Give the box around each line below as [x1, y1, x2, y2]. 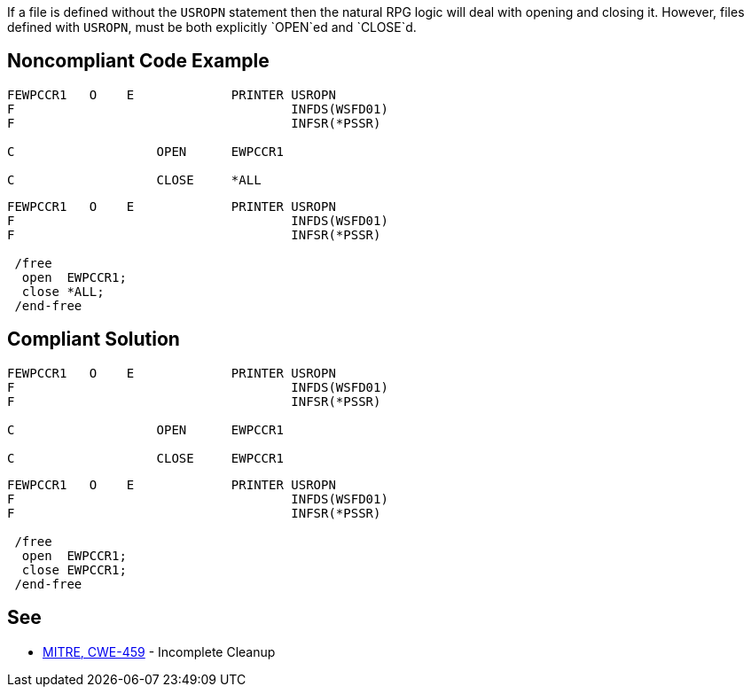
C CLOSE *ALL [7, 172, 262, 187]
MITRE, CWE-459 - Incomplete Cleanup [43, 643, 276, 659]
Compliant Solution [7, 328, 180, 351]
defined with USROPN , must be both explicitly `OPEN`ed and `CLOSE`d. [7, 19, 417, 35]
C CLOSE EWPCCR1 [7, 450, 284, 465]
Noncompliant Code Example [7, 50, 270, 73]
